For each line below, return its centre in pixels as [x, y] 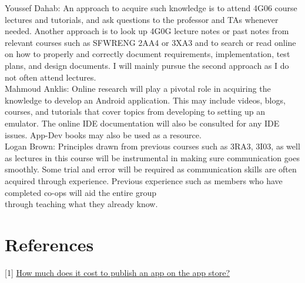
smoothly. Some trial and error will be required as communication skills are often [151, 169]
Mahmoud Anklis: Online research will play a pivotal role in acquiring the [138, 89]
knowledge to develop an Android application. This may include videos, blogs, [145, 100]
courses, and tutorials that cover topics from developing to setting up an [135, 111]
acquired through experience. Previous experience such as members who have [144, 180]
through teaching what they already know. [81, 204]
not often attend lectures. [51, 77]
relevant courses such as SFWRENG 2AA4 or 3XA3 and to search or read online [150, 42]
